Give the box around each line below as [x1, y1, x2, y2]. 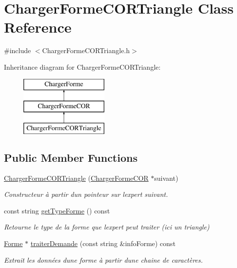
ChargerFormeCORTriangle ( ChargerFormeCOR [4, 172, 149, 183]
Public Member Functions [4, 150, 138, 165]
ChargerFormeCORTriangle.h [42, 45, 130, 56]
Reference [4, 17, 72, 37]
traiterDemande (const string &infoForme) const [30, 238, 176, 249]
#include [4, 45, 31, 56]
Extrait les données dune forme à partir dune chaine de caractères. [4, 254, 203, 265]
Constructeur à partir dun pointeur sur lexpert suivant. [4, 189, 168, 199]
